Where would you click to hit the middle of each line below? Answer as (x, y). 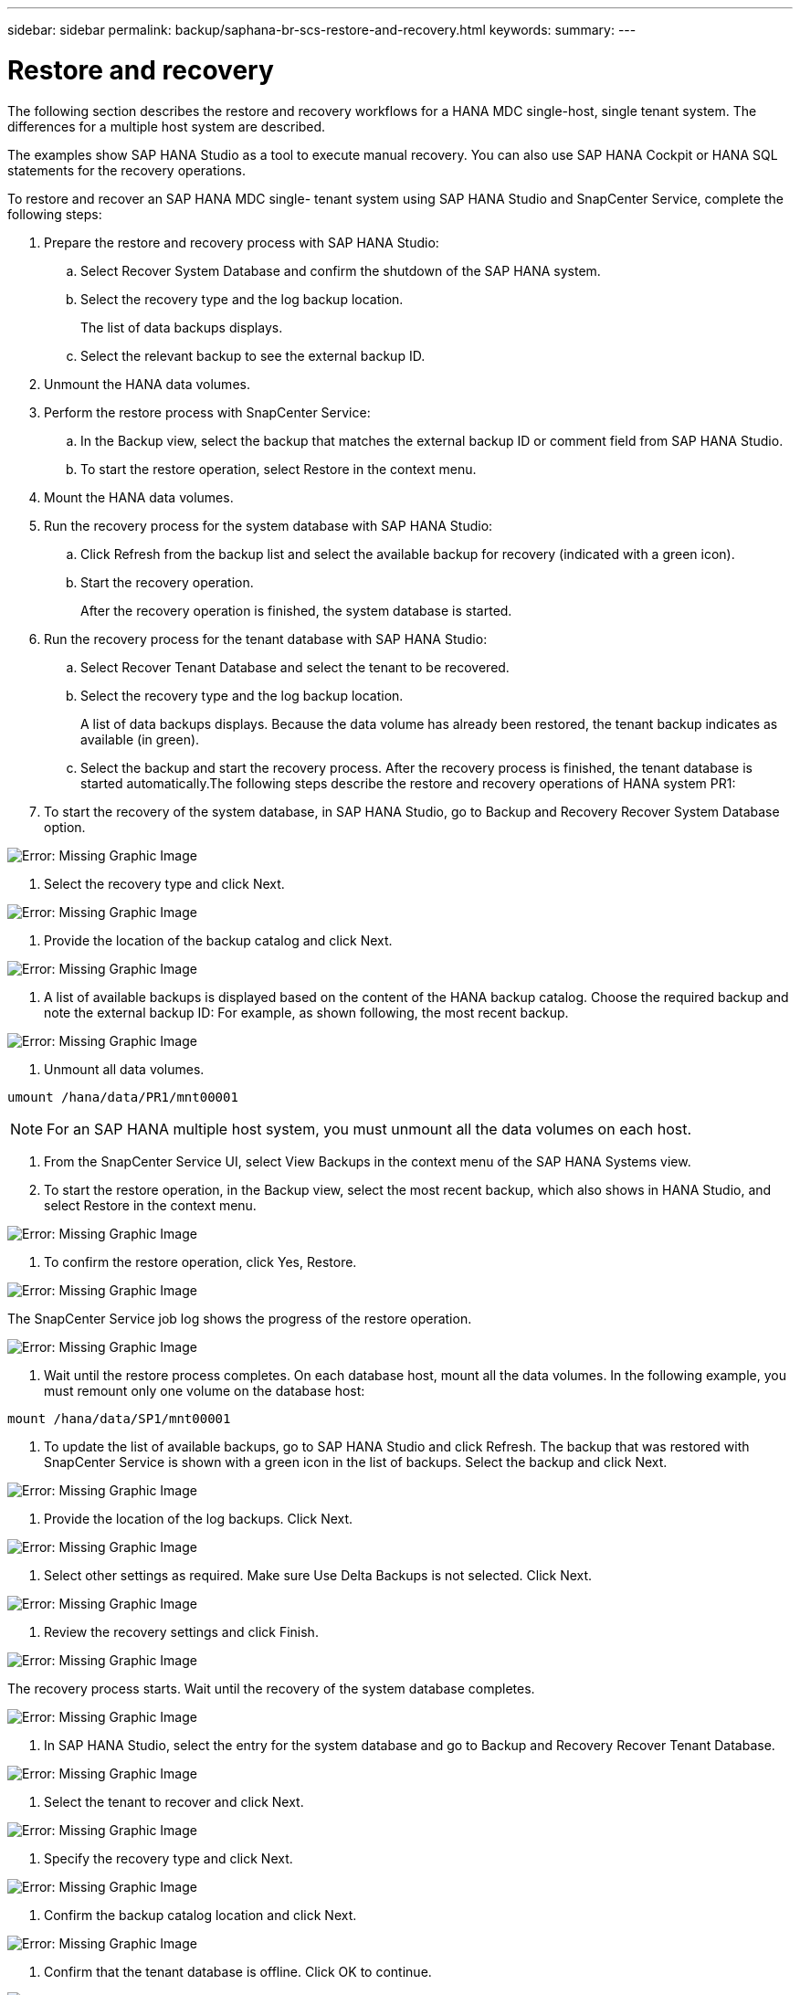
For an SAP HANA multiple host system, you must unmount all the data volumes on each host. (369, 1129)
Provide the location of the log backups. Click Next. (199, 1518)
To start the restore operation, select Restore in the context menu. (279, 469)
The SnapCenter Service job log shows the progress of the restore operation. (240, 1318)
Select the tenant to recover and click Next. (174, 1801)
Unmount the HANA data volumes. (147, 384)
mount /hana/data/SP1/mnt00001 (119, 1418)
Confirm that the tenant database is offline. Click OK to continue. (238, 1971)
